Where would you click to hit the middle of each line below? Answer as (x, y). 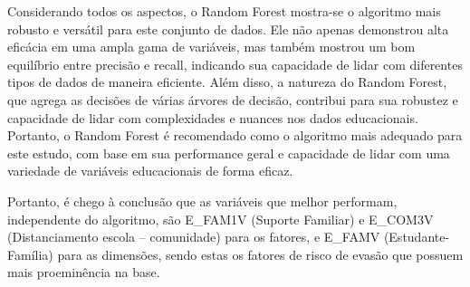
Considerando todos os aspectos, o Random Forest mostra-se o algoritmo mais (224, 11)
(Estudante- (417, 237)
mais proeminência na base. (84, 272)
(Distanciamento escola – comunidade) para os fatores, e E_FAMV (194, 237)
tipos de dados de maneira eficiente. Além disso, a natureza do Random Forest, (227, 82)
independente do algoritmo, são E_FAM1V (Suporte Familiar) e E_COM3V (221, 219)
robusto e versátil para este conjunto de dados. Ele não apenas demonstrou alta (228, 29)
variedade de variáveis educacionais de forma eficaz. (150, 171)
